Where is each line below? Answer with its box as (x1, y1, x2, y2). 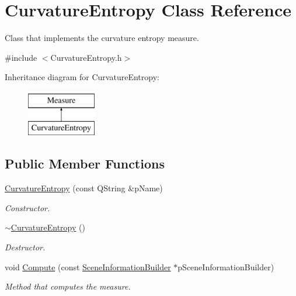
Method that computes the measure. (5, 280, 131, 292)
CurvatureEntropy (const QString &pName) (5, 182, 163, 194)
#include (5, 51, 37, 63)
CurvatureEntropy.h (50, 51, 122, 63)
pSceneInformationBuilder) (177, 260, 274, 273)
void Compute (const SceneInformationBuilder (5, 260, 171, 273)
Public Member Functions (5, 154, 165, 173)
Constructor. (5, 201, 50, 214)
